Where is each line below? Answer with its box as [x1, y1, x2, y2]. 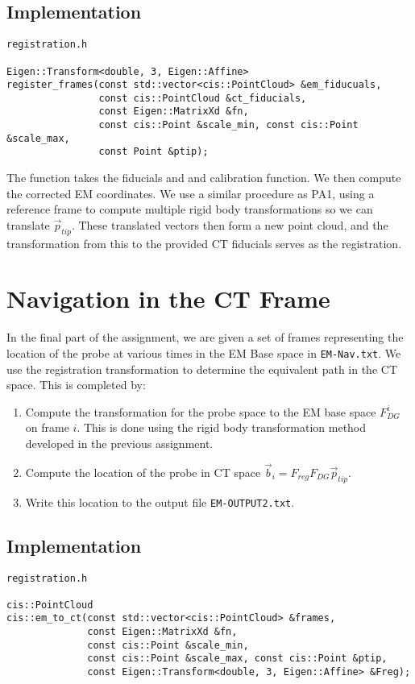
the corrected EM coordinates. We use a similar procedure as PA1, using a [6, 184, 375, 201]
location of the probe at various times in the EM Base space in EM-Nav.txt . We [6, 345, 401, 361]
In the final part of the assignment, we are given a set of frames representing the [6, 329, 404, 346]
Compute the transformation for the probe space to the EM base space [25, 403, 376, 420]
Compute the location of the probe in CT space [25, 463, 261, 480]
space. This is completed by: [6, 376, 146, 393]
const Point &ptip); [98, 146, 209, 158]
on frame [25, 419, 69, 436]
